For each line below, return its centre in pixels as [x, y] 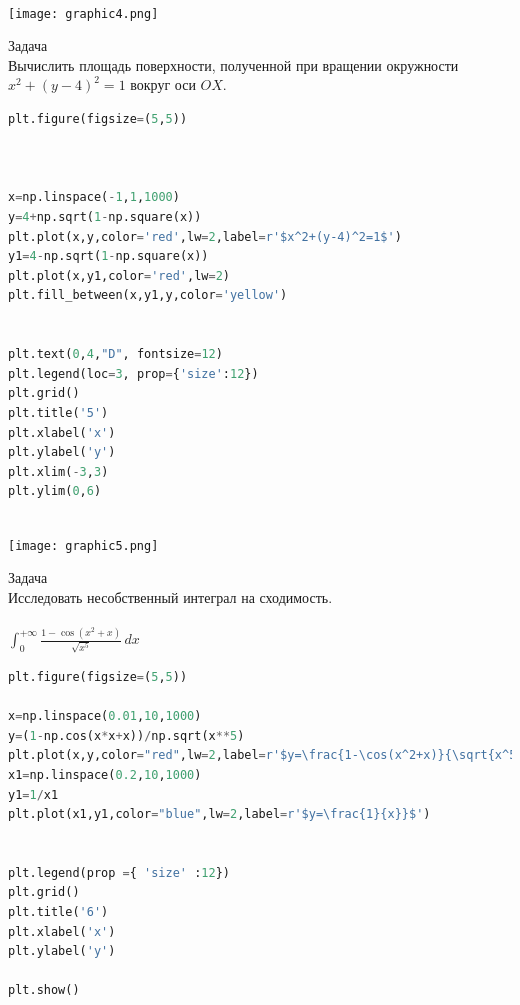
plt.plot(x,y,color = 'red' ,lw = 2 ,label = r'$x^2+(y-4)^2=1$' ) [205, 236]
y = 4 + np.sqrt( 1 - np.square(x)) [105, 217]
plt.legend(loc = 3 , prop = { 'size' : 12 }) [133, 373]
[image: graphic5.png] [83, 545]
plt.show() [44, 990]
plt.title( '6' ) [58, 912]
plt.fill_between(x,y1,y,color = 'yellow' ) [148, 295]
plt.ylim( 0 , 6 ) [55, 491]
